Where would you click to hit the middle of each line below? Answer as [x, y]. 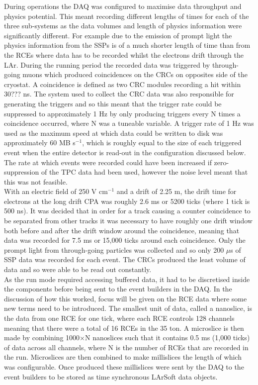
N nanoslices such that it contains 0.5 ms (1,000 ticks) [167, 337]
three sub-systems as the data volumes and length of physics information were [123, 26]
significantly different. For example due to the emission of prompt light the [118, 35]
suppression [22, 172]
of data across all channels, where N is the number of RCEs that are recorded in [126, 347]
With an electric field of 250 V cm [56, 191]
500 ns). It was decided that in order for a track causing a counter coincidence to [127, 211]
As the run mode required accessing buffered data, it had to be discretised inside [127, 279]
